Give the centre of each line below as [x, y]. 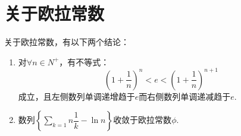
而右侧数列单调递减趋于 [185, 96]
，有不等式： [84, 61]
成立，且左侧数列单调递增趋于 [76, 96]
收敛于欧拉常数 [143, 120]
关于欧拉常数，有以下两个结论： [67, 42]
